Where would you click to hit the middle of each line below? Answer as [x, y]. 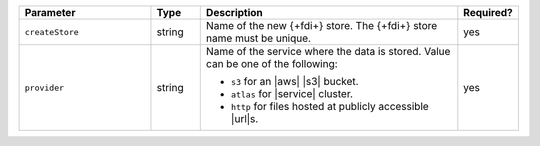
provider [44, 87]
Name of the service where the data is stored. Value [328, 51]
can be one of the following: [272, 63]
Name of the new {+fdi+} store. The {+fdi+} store [321, 25]
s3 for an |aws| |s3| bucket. [294, 81]
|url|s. [244, 118]
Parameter [50, 12]
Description [234, 12]
